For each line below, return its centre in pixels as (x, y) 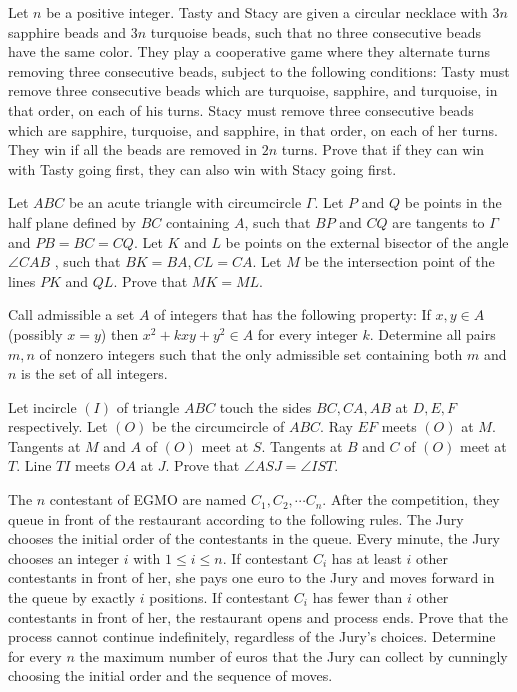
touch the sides (265, 406)
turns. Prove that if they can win (382, 149)
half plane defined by (72, 221)
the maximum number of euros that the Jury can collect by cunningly (293, 655)
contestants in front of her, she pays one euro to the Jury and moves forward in (251, 577)
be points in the (453, 202)
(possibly (35, 333)
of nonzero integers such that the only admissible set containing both (251, 353)
